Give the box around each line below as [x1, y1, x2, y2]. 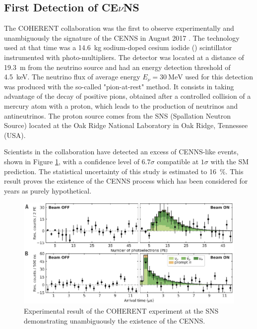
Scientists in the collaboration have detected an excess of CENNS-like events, [4, 146, 239, 157]
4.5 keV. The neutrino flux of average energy [4, 71, 140, 82]
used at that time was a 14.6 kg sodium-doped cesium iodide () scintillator [4, 42, 232, 53]
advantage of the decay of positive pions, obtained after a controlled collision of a [4, 91, 251, 101]
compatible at [157, 156, 199, 166]
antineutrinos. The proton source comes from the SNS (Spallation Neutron [4, 110, 231, 121]
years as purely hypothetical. [4, 185, 92, 196]
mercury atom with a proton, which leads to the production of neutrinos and [4, 100, 238, 111]
